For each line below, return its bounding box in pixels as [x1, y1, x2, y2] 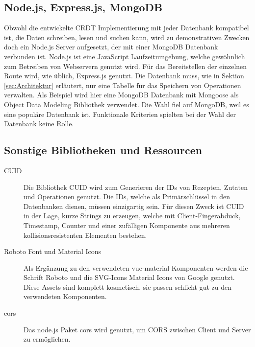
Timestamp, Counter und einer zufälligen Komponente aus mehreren [24, 220, 230, 230]
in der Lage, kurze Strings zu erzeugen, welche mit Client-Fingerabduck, [24, 210, 241, 221]
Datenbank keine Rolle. [4, 118, 74, 129]
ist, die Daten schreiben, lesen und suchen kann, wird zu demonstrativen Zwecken [4, 32, 250, 42]
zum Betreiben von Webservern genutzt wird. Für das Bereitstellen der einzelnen [4, 61, 247, 71]
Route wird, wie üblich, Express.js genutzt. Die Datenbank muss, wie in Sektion [4, 70, 244, 81]
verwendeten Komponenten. [24, 291, 107, 301]
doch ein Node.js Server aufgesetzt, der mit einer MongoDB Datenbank [4, 42, 218, 52]
